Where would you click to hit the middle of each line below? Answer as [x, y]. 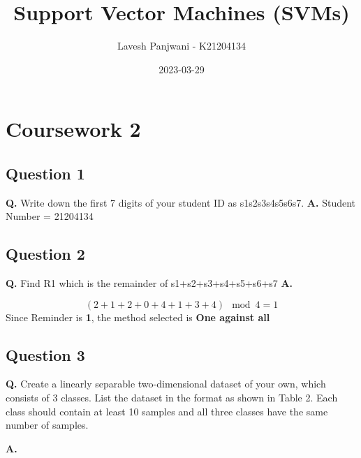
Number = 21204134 [50, 216]
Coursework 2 [73, 129]
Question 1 [45, 173]
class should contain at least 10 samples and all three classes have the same [167, 411]
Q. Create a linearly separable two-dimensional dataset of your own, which [166, 384]
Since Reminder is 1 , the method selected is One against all [138, 317]
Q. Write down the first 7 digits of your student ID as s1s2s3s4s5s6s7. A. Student [180, 202]
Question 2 [45, 254]
